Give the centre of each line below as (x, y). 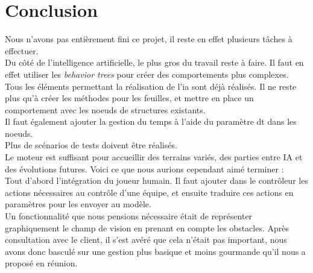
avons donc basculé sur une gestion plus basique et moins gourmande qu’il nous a (155, 251)
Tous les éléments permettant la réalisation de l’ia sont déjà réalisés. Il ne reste (151, 86)
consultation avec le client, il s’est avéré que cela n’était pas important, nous (146, 240)
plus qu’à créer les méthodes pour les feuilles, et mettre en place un (129, 98)
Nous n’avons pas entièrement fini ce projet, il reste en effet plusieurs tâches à (149, 39)
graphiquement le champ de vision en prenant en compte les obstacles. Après (147, 227)
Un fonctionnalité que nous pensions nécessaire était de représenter (129, 216)
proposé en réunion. (41, 263)
